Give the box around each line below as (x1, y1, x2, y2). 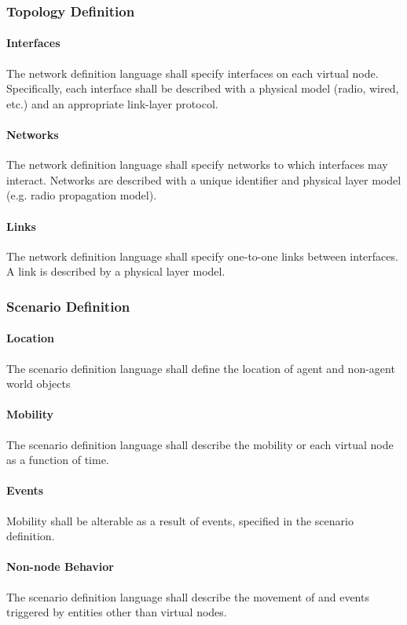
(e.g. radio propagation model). (6, 187, 157, 203)
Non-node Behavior (6, 558, 114, 575)
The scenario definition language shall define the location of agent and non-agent (6, 360, 395, 376)
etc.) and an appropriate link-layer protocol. (6, 95, 218, 111)
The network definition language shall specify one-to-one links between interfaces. (6, 247, 398, 264)
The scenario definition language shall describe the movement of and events (6, 588, 369, 605)
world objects (6, 375, 71, 392)
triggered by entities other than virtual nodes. (6, 604, 227, 620)
